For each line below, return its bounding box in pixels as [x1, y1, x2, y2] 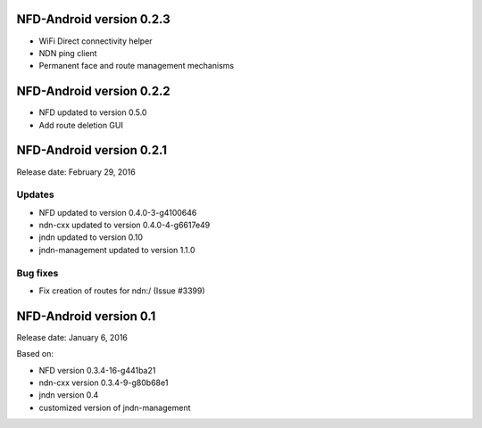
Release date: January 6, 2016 [16, 332, 129, 342]
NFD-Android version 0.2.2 [16, 84, 171, 99]
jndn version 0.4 [38, 390, 99, 400]
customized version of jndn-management [38, 402, 191, 413]
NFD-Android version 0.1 [16, 309, 156, 324]
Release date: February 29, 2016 [16, 166, 136, 177]
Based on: [16, 349, 54, 359]
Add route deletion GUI [38, 119, 124, 130]
